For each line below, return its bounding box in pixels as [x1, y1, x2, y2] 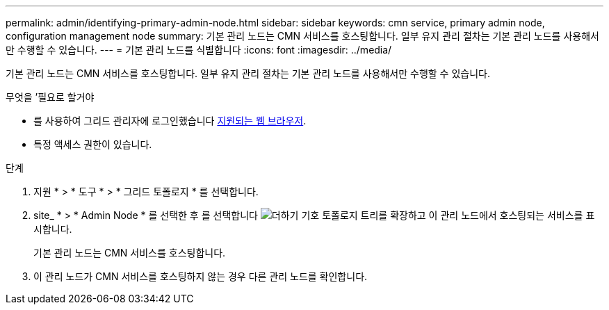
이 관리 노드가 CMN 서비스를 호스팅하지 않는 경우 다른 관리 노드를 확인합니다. [33, 270, 368, 282]
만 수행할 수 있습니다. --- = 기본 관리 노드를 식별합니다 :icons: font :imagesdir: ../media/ [6, 44, 392, 56]
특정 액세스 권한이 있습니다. [33, 138, 152, 150]
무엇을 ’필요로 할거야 [6, 91, 95, 103]
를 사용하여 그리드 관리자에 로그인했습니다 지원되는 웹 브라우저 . [33, 115, 307, 127]
